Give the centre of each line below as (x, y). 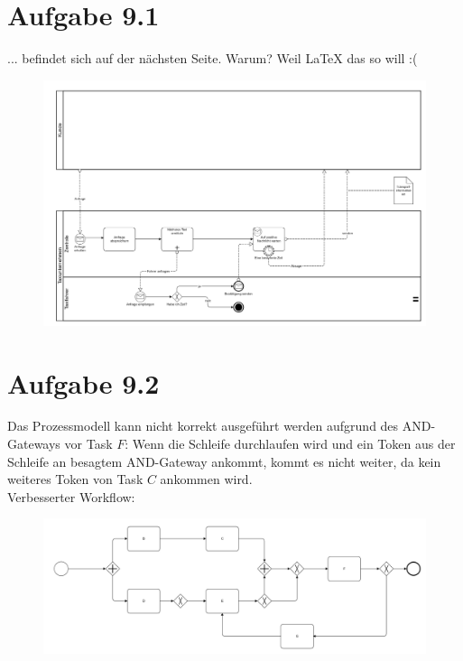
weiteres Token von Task (75, 479)
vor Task (88, 444)
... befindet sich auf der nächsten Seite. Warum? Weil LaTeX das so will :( (213, 58)
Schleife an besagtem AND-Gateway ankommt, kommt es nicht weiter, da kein (224, 461)
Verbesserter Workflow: (71, 496)
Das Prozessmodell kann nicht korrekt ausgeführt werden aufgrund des (203, 426)
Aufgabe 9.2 (83, 382)
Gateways (34, 444)
